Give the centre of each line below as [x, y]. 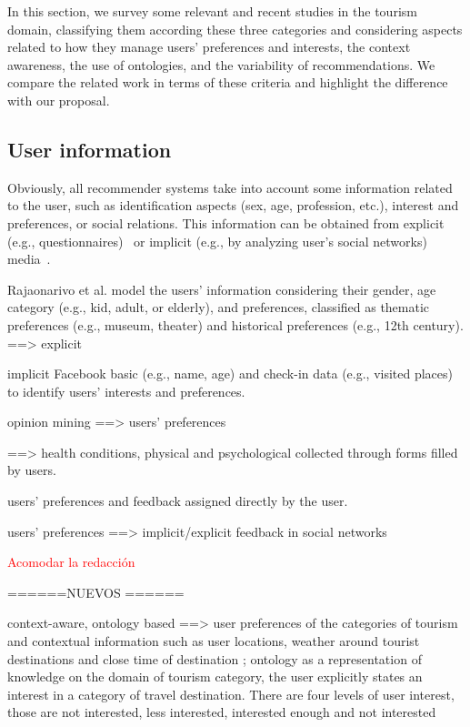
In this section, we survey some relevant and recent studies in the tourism [212, 11]
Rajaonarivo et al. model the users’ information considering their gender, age [222, 289]
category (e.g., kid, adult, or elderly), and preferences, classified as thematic [219, 307]
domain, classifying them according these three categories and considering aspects [235, 29]
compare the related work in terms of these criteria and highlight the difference [228, 82]
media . [29, 259]
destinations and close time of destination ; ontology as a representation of [215, 658]
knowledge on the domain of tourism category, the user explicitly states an [215, 677]
